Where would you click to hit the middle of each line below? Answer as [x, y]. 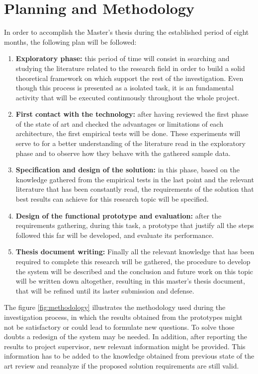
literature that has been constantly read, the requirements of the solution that [135, 189]
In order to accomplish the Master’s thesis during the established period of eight [127, 32]
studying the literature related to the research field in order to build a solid [130, 68]
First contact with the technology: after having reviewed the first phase [132, 114]
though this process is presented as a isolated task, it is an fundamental [125, 88]
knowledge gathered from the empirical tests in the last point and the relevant [135, 179]
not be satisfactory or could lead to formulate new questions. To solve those [119, 327]
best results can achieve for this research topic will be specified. [112, 199]
